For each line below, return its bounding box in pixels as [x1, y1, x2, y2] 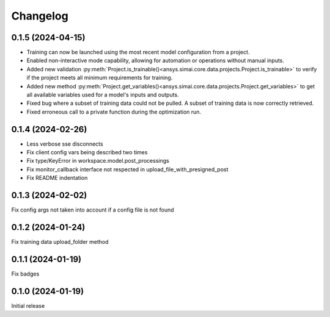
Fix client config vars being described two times [26, 149, 148, 156]
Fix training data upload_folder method [11, 238, 109, 246]
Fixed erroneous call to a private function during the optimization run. [26, 108, 202, 115]
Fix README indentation [26, 174, 88, 182]
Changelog [11, 9, 68, 23]
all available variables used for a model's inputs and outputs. [26, 91, 180, 99]
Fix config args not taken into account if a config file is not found [11, 206, 174, 213]
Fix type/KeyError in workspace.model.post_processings [26, 157, 169, 165]
